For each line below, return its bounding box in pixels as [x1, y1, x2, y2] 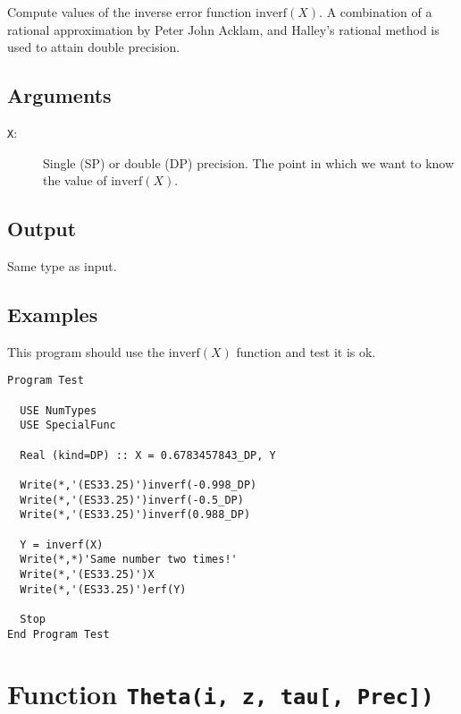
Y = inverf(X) [20, 538, 104, 551]
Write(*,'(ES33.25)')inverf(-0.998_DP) [20, 479, 257, 492]
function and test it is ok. [236, 342, 376, 361]
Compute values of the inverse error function [7, 3, 252, 21]
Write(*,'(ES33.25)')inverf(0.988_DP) [20, 508, 251, 522]
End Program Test [7, 627, 110, 641]
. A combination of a [319, 3, 432, 21]
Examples [7, 301, 98, 328]
